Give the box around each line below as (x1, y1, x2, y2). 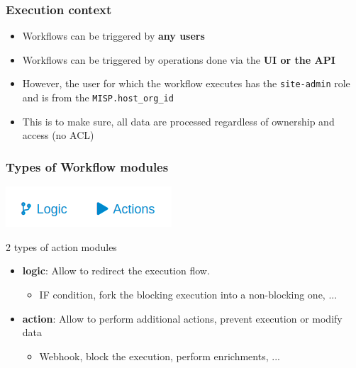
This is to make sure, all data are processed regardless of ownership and (22, 113, 335, 128)
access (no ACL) (22, 128, 94, 143)
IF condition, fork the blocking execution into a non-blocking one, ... (39, 286, 338, 301)
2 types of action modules (6, 239, 117, 254)
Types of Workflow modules (6, 157, 169, 175)
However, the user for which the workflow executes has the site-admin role (22, 76, 350, 91)
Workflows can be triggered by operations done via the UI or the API (22, 52, 335, 67)
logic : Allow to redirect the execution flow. (22, 263, 210, 278)
